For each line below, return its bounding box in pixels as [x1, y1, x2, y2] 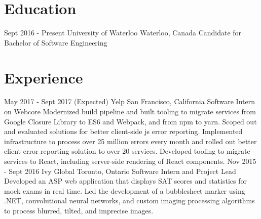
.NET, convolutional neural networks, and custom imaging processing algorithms [4, 195, 255, 206]
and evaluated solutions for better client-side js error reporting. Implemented [4, 126, 243, 137]
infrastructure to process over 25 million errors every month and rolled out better [4, 136, 257, 146]
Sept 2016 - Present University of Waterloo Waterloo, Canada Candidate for [4, 27, 242, 38]
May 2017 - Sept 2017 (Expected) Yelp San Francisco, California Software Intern [4, 96, 255, 107]
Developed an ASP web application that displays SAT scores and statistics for [4, 176, 247, 186]
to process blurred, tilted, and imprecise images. [4, 205, 154, 215]
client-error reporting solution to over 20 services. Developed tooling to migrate [4, 146, 250, 156]
